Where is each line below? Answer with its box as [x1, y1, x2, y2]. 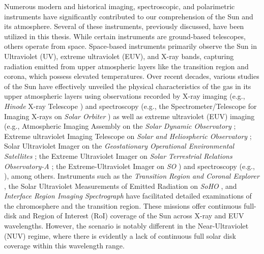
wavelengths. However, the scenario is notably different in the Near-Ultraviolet [4, 220, 249, 231]
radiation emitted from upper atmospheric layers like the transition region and [4, 61, 249, 71]
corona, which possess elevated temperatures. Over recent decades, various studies [4, 71, 259, 81]
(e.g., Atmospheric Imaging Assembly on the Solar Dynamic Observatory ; [4, 121, 236, 131]
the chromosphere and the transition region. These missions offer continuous [4, 200, 242, 211]
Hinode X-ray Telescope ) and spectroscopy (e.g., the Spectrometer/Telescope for [4, 100, 257, 111]
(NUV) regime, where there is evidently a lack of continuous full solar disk [4, 230, 236, 241]
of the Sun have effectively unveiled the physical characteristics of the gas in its [4, 80, 251, 91]
